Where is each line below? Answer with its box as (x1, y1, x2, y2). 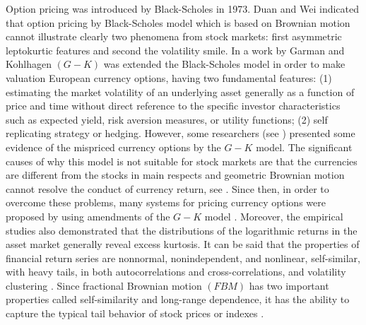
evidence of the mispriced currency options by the (6, 139, 221, 154)
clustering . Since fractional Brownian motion (6, 278, 202, 292)
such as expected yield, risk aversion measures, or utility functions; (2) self (6, 112, 328, 126)
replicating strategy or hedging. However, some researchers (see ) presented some (6, 126, 355, 141)
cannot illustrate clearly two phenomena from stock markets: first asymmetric (6, 29, 342, 44)
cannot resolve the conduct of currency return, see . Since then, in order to (6, 181, 329, 196)
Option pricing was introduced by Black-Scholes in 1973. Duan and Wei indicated (6, 1, 360, 16)
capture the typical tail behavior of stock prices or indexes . (6, 306, 264, 321)
